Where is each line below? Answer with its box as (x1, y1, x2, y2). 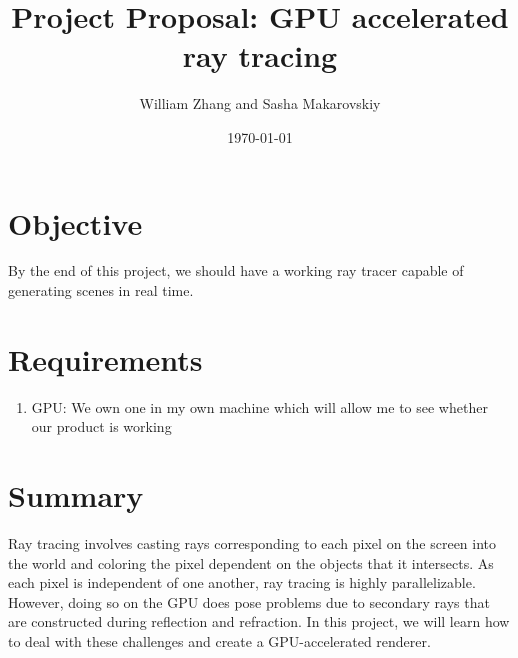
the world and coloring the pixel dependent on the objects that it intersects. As (8, 552, 494, 573)
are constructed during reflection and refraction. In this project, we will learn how (8, 611, 510, 632)
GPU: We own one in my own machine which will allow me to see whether (31, 396, 488, 417)
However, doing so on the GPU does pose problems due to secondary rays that (8, 591, 490, 612)
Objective (8, 202, 143, 243)
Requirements (8, 338, 203, 379)
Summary (8, 475, 144, 516)
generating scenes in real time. (8, 280, 194, 301)
